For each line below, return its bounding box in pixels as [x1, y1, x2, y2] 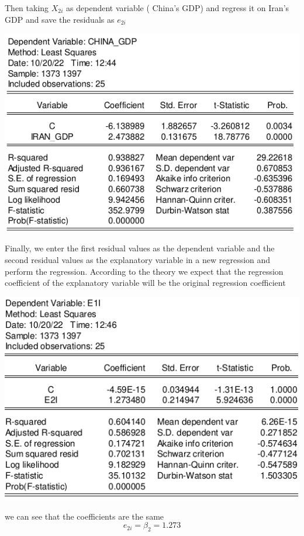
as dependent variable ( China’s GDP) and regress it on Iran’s [66, 2, 289, 13]
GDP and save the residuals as [5, 13, 115, 25]
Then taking [5, 2, 49, 13]
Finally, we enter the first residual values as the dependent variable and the [5, 242, 275, 254]
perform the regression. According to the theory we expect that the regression [5, 265, 284, 277]
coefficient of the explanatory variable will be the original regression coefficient [5, 276, 286, 289]
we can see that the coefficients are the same [5, 510, 164, 522]
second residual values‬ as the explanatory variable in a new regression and [5, 254, 271, 266]
